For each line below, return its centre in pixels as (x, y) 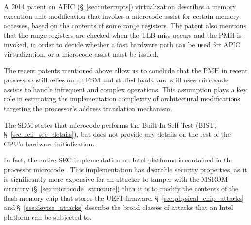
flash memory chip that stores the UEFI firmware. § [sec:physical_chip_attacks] (124, 198)
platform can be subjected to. (48, 217)
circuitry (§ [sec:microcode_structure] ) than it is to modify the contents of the (121, 188)
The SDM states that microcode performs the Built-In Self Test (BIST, (110, 124)
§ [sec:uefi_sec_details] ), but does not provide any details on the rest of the (117, 134)
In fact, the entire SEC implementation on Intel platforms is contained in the (119, 160)
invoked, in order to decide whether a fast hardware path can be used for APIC (122, 44)
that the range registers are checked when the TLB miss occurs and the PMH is (123, 35)
